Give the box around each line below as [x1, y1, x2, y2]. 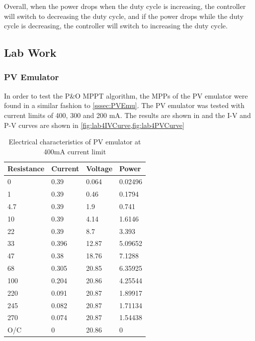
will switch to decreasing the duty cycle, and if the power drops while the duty [4, 10, 244, 21]
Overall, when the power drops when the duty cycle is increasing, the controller [4, 1, 246, 11]
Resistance [7, 163, 45, 174]
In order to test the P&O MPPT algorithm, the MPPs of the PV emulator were [4, 90, 248, 101]
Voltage [86, 163, 113, 174]
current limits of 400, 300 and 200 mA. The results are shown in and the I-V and [4, 110, 251, 120]
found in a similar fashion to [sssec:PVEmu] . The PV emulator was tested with [4, 100, 245, 111]
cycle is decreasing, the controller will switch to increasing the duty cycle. [4, 20, 228, 31]
